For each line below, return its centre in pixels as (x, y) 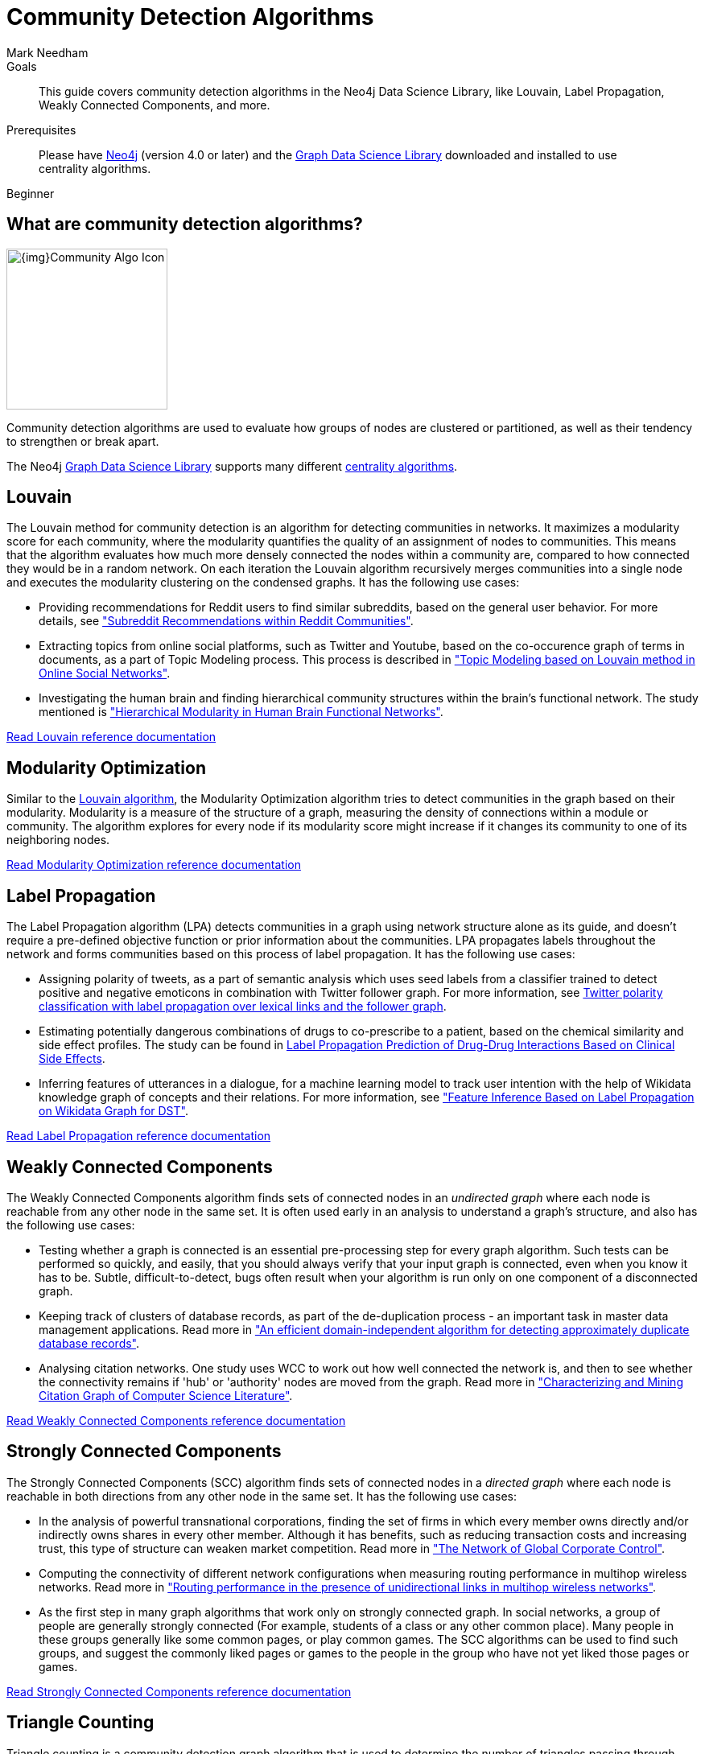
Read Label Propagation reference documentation (139, 1136)
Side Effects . (72, 1059)
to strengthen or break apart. (83, 441)
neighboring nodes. (58, 840)
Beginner (31, 193)
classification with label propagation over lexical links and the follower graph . (243, 1007)
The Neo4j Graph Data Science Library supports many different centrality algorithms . (232, 466)
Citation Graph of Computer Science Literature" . (166, 1395)
